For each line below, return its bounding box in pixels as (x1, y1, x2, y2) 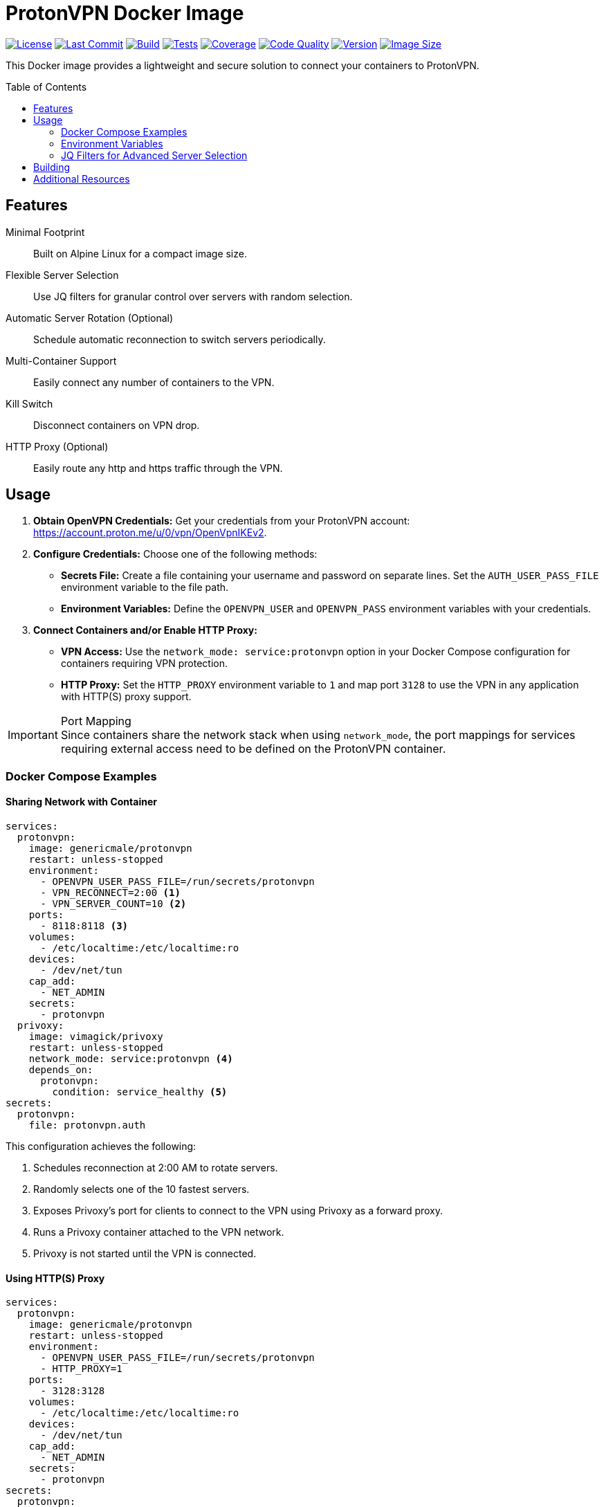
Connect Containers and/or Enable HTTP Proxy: (33, 624, 257, 637)
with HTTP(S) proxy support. (61, 691, 192, 703)
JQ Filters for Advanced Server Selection (61, 149, 248, 161)
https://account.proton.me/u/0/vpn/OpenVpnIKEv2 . (33, 527, 267, 539)
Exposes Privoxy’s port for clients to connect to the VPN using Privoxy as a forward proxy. (33, 1205, 443, 1217)
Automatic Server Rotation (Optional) (6, 311, 174, 324)
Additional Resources (33, 172, 130, 185)
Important (8, 728, 58, 742)
